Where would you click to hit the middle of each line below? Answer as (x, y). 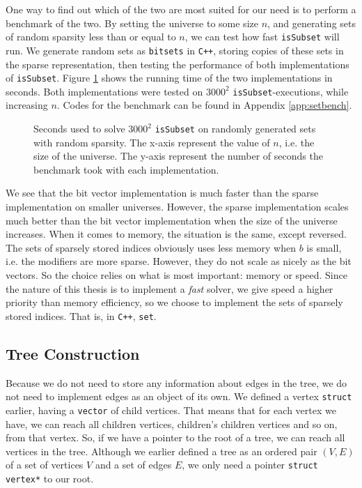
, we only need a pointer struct (250, 465)
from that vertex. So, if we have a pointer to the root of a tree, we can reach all (175, 437)
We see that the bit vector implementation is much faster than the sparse (162, 193)
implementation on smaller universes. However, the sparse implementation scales (177, 207)
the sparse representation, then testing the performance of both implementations (178, 64)
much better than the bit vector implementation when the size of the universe (172, 220)
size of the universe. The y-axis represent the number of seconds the (178, 156)
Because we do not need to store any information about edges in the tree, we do (176, 382)
